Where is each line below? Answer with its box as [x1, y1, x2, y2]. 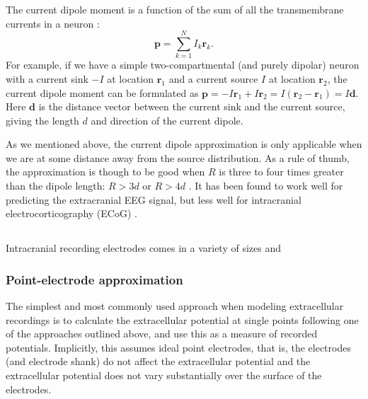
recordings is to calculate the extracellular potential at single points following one [6, 312, 359, 327]
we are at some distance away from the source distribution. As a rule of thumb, [6, 150, 350, 165]
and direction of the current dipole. [91, 112, 243, 127]
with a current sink [6, 71, 88, 86]
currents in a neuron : [6, 16, 100, 30]
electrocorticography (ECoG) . [6, 206, 137, 221]
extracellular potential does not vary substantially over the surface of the [6, 368, 322, 383]
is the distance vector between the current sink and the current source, [38, 99, 345, 114]
